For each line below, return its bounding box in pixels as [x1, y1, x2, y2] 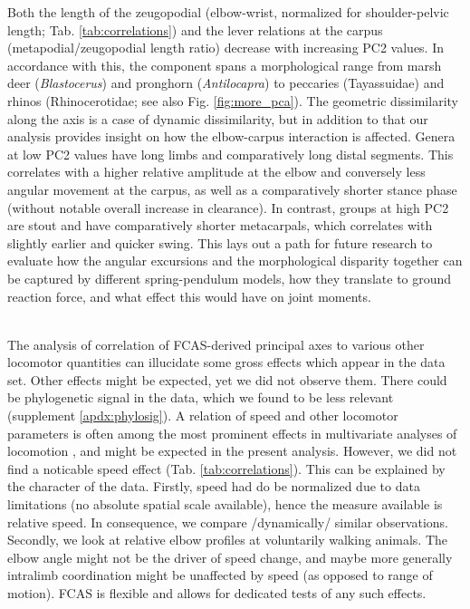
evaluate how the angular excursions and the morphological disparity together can [7, 251, 463, 270]
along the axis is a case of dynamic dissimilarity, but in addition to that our [7, 109, 428, 128]
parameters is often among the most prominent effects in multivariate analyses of [7, 423, 457, 442]
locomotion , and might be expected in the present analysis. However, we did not [7, 441, 457, 460]
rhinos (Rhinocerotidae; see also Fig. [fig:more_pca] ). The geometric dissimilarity [7, 91, 458, 110]
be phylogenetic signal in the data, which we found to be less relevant [7, 388, 394, 407]
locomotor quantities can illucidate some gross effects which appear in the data [7, 353, 446, 372]
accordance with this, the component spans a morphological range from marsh [7, 55, 442, 74]
